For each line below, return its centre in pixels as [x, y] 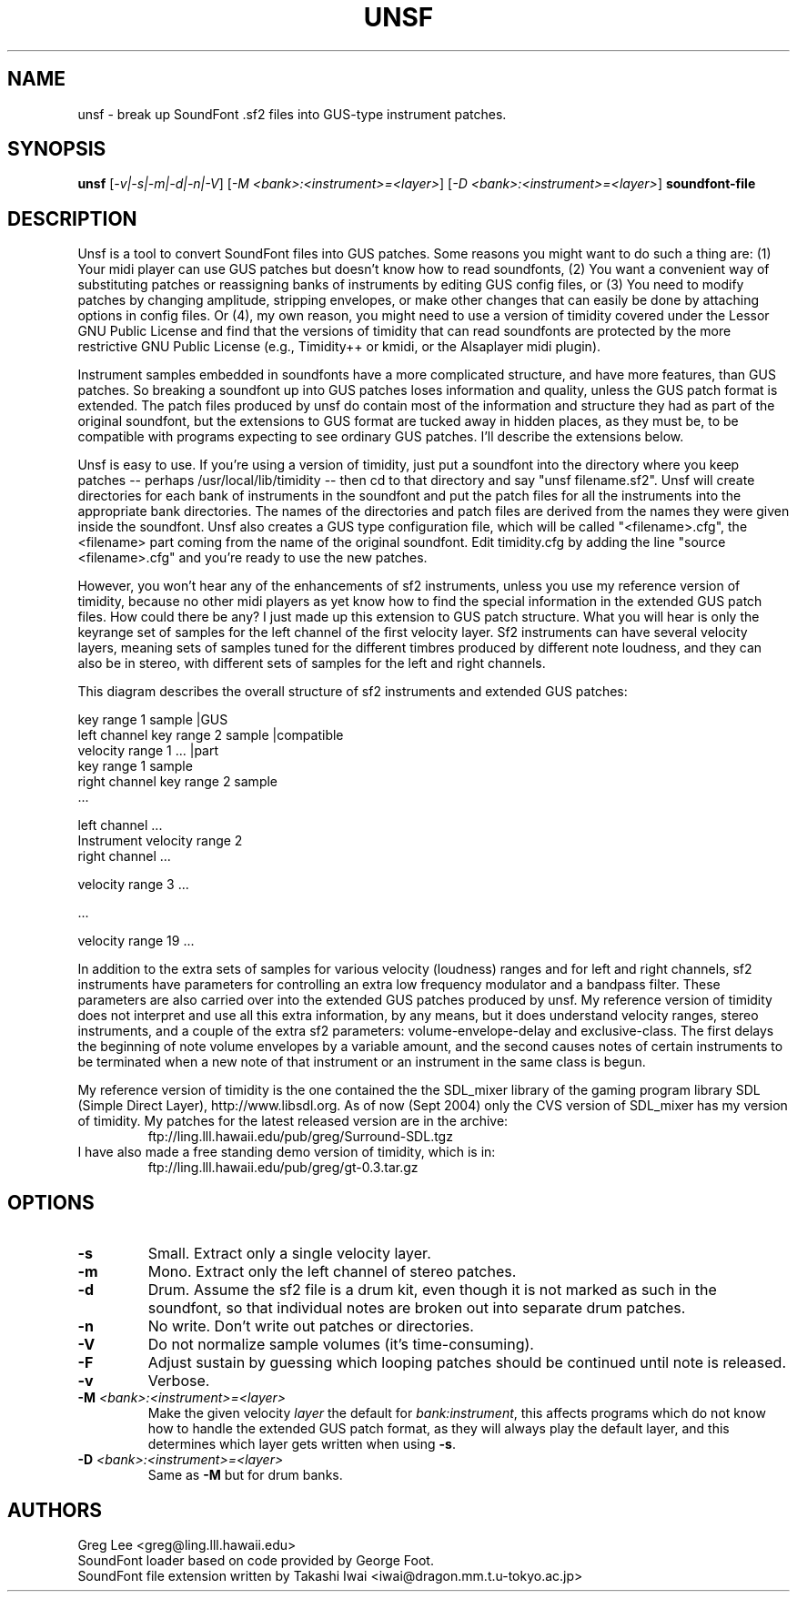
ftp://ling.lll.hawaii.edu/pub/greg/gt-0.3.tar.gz [283, 1168]
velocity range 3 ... [133, 885]
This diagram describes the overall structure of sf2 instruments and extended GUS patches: [353, 692]
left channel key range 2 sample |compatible [211, 735]
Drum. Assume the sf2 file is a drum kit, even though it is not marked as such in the [432, 1290]
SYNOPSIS [57, 149]
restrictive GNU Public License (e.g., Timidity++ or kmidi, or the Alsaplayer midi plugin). [339, 347]
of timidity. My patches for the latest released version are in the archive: [293, 1121]
